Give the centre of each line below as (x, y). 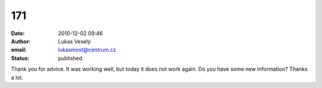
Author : (21, 41)
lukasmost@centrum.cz (87, 50)
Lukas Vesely (75, 41)
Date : (18, 33)
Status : (20, 58)
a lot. (17, 77)
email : (19, 50)
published (70, 58)
